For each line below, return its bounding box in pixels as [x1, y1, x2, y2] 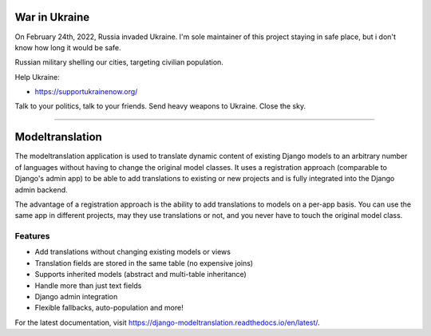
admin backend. [14, 184, 68, 195]
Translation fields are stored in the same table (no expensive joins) [34, 258, 254, 267]
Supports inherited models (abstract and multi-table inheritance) [34, 270, 247, 279]
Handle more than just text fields [34, 280, 142, 291]
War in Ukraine [14, 10, 90, 24]
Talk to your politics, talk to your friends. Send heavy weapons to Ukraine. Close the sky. [14, 101, 306, 111]
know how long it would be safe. [14, 42, 121, 52]
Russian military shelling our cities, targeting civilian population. [14, 57, 223, 67]
